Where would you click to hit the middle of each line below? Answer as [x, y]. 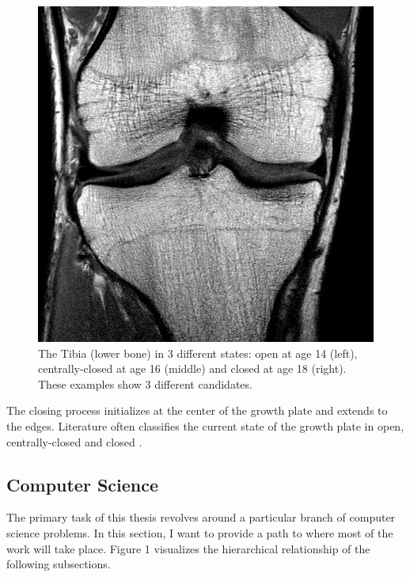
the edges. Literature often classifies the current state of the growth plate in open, [205, 425]
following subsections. [59, 564]
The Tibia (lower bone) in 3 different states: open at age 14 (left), [198, 353]
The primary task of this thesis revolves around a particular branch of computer [201, 517]
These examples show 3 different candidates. [145, 383]
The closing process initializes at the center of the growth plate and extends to [197, 410]
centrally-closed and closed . [74, 441]
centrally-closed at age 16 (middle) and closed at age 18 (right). [192, 368]
